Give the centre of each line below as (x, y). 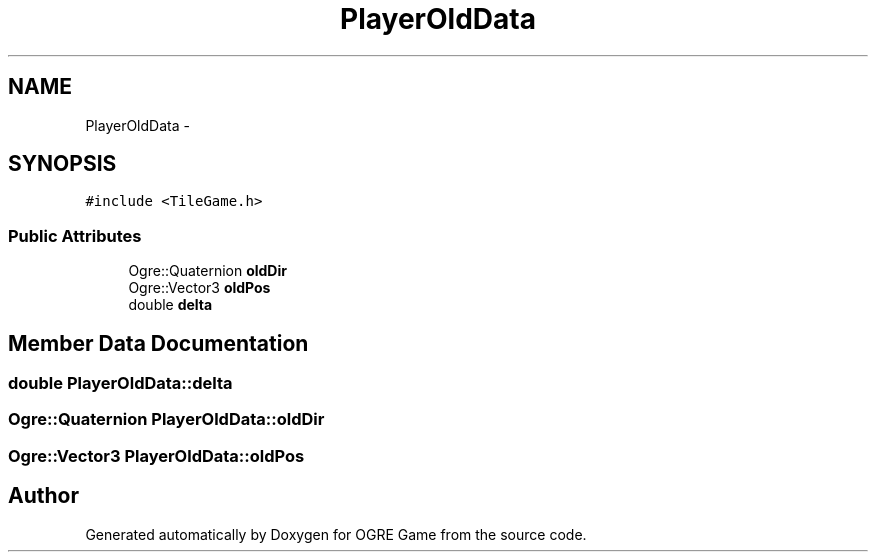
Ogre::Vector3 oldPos (199, 288)
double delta (170, 305)
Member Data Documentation (158, 343)
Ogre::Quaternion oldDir (207, 271)
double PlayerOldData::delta (120, 383)
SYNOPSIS (62, 164)
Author (43, 496)
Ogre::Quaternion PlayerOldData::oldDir (166, 419)
